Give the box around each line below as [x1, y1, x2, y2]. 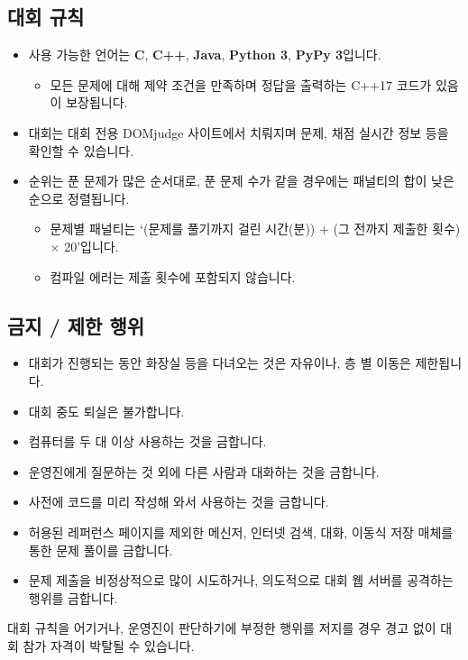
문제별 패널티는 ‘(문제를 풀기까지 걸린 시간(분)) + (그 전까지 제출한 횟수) [50, 219, 461, 238]
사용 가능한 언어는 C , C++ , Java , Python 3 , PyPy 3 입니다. [28, 45, 381, 64]
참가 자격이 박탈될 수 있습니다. [23, 636, 195, 655]
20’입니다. [64, 236, 119, 255]
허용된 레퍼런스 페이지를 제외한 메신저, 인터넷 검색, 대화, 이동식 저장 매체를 [28, 522, 454, 541]
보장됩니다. [66, 93, 128, 112]
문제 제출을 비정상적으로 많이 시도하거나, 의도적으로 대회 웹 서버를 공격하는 [28, 571, 454, 590]
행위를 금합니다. [28, 588, 118, 607]
